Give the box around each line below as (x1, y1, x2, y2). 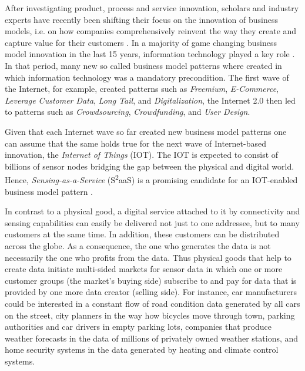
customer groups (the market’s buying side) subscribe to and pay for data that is (5, 274, 297, 286)
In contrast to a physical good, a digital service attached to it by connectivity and (5, 205, 300, 217)
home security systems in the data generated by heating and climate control (5, 343, 279, 356)
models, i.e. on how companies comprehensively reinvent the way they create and (5, 25, 297, 37)
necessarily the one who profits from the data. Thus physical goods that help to (5, 251, 291, 263)
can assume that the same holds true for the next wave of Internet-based (5, 137, 266, 149)
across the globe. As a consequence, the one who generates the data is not (5, 239, 271, 251)
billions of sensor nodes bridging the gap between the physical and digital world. (5, 160, 294, 172)
